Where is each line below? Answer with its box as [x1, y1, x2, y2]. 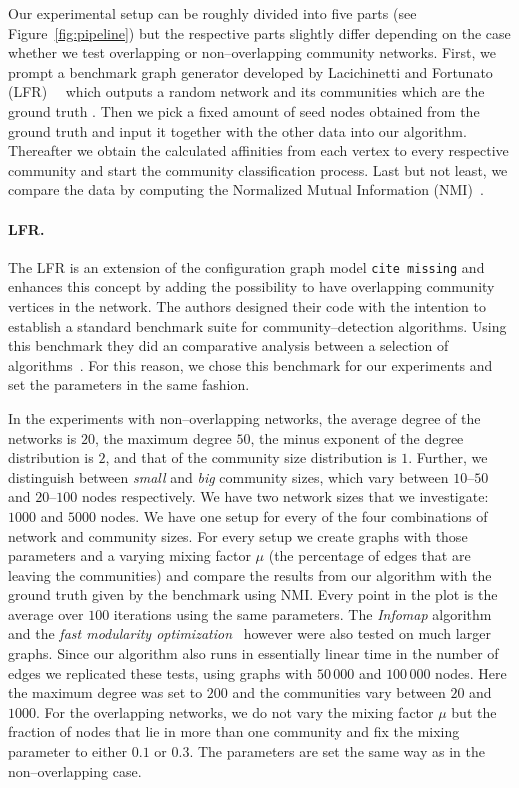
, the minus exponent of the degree [250, 427, 464, 448]
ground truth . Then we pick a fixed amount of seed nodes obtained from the [8, 100, 480, 121]
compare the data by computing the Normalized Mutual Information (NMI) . [8, 179, 484, 200]
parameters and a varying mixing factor [8, 545, 251, 566]
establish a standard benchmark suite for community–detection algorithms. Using [8, 315, 507, 336]
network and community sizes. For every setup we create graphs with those [8, 525, 468, 546]
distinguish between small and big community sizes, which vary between [8, 466, 449, 487]
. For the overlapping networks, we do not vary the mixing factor [36, 701, 434, 722]
